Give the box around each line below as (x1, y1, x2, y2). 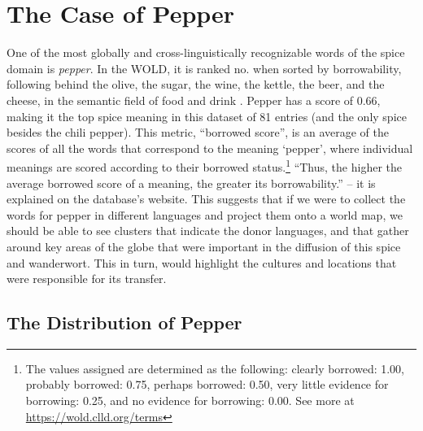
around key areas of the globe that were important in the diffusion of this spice (7, 237, 401, 255)
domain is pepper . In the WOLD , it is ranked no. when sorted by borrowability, (7, 59, 402, 76)
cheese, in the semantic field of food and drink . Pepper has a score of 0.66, (7, 91, 381, 108)
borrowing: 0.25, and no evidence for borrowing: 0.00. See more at (25, 392, 355, 409)
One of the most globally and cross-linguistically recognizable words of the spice (7, 44, 405, 61)
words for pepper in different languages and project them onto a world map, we (7, 206, 403, 223)
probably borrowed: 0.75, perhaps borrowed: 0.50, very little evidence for (25, 376, 389, 393)
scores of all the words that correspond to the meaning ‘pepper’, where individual (7, 139, 413, 156)
